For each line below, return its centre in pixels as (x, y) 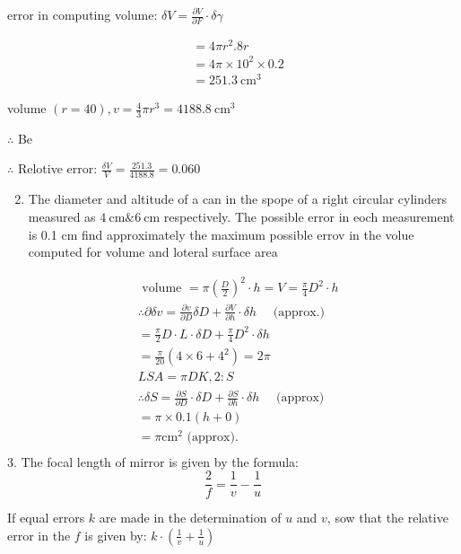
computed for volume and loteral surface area (153, 252)
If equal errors (46, 518)
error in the (39, 535)
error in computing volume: (83, 14)
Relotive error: (57, 168)
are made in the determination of (190, 518)
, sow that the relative (387, 518)
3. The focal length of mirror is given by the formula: (153, 461)
